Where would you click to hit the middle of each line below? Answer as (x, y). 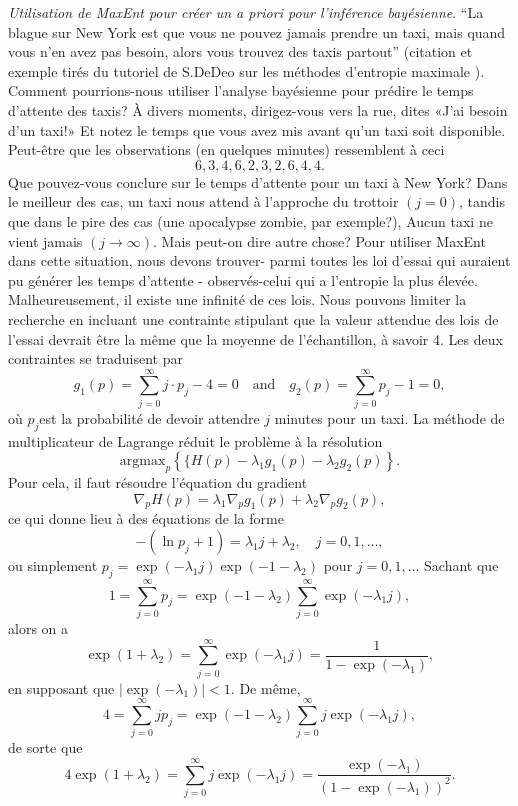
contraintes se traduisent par (95, 358)
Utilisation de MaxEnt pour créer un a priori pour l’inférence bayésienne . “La (246, 12)
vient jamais (45, 240)
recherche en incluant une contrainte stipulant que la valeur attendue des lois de (253, 318)
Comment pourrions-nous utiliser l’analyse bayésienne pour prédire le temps (241, 90)
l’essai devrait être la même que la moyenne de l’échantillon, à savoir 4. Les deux (255, 338)
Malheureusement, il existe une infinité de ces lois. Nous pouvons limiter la (237, 299)
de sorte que (45, 747)
